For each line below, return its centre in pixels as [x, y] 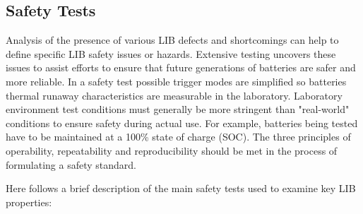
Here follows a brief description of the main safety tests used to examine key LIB [181, 188]
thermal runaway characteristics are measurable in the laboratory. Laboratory [174, 95]
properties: [29, 202]
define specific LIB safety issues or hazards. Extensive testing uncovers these [171, 53]
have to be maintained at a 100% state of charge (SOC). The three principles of [178, 137]
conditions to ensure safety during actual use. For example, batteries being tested [182, 123]
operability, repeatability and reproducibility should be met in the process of [172, 150]
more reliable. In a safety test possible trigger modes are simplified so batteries [176, 81]
